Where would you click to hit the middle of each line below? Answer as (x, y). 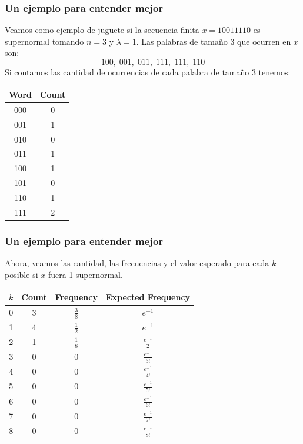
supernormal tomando (44, 41)
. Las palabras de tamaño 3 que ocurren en (214, 41)
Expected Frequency (148, 296)
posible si (21, 274)
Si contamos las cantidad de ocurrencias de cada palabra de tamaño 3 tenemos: (148, 72)
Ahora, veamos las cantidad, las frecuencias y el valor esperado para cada (137, 263)
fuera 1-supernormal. (85, 274)
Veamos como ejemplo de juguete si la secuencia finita (102, 30)
